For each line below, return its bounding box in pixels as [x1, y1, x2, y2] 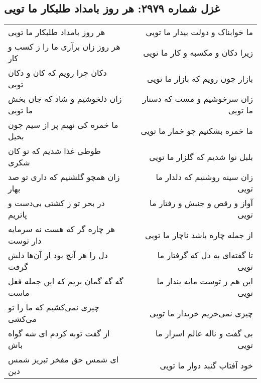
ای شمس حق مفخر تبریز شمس [8, 353, 119, 365]
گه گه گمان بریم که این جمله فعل [8, 275, 123, 287]
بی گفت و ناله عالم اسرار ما [156, 327, 253, 339]
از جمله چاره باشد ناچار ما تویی [145, 229, 253, 241]
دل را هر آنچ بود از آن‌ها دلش [8, 249, 108, 261]
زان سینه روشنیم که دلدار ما [156, 171, 253, 183]
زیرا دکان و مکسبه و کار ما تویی [143, 46, 253, 58]
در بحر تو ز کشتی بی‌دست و [8, 197, 105, 209]
